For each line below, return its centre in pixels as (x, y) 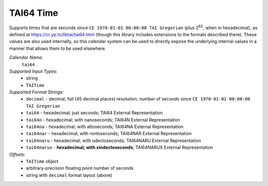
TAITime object (42, 161)
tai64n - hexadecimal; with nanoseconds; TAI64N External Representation (103, 120)
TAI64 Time (34, 13)
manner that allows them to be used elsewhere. (58, 48)
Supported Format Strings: (36, 92)
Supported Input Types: (33, 71)
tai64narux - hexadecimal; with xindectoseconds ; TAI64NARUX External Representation (120, 147)
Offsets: (17, 154)
